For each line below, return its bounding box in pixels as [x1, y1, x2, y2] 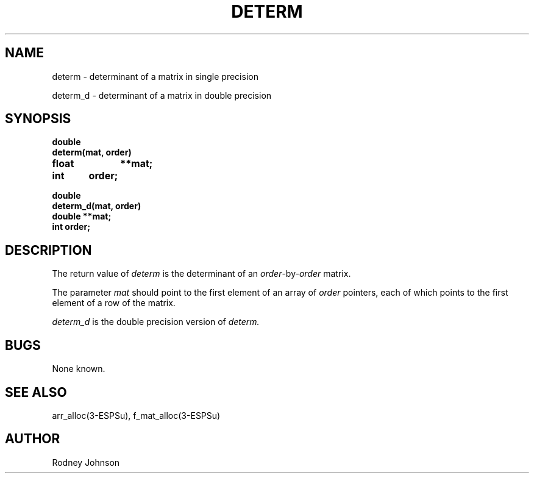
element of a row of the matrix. [52, 298, 176, 309]
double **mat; [52, 211, 112, 222]
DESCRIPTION [5, 242, 92, 258]
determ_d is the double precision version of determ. [52, 316, 260, 327]
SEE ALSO [5, 384, 67, 400]
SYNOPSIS [5, 111, 71, 127]
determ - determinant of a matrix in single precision [52, 71, 258, 82]
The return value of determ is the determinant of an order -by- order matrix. [52, 268, 351, 279]
